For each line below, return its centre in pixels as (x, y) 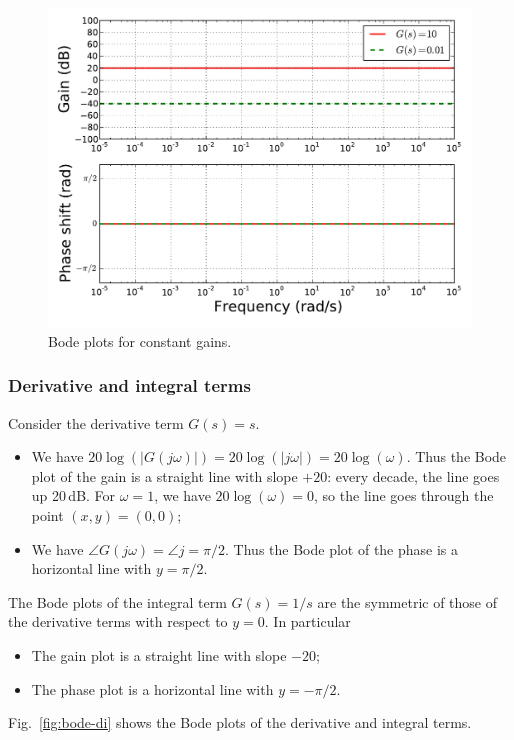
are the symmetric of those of (407, 601)
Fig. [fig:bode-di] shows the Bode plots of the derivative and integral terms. (240, 722)
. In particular (307, 621)
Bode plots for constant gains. (140, 340)
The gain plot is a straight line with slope (159, 654)
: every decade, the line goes (413, 475)
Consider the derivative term (96, 422)
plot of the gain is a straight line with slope (164, 475)
